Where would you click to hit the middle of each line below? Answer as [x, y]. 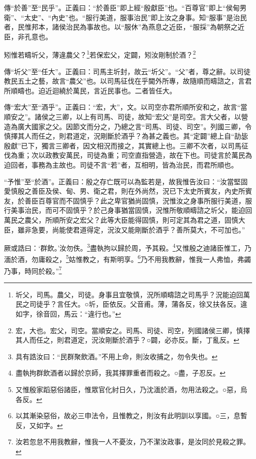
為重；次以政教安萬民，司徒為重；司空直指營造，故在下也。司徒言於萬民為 [131, 155]
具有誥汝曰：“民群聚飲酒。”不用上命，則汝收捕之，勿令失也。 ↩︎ [116, 356]
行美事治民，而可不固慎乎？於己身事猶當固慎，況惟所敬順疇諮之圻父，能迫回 [128, 210]
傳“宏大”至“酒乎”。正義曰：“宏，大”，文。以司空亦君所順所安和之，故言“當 [126, 107]
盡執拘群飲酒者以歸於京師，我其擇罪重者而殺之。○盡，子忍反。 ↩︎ [120, 373]
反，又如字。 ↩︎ [39, 425]
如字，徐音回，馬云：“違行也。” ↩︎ [68, 314]
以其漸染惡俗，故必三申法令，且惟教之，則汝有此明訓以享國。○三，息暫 [131, 416]
